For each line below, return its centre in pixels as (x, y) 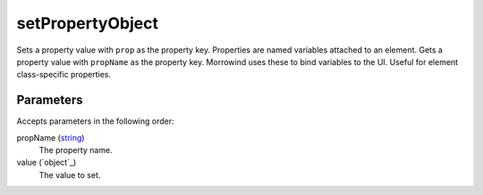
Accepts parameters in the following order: (95, 121)
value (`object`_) (47, 162)
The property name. (76, 150)
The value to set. (70, 175)
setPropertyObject (87, 23)
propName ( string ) (51, 137)
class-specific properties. (64, 75)
